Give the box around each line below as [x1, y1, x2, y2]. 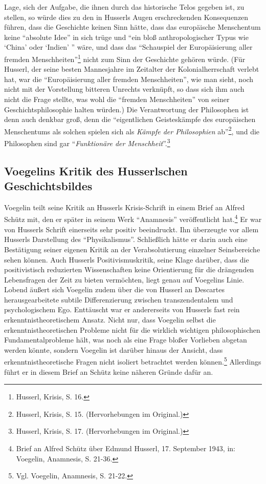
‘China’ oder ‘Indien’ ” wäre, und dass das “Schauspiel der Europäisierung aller [4, 42, 253, 52]
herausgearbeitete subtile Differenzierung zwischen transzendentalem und [4, 294, 233, 305]
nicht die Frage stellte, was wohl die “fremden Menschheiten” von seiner [4, 94, 230, 104]
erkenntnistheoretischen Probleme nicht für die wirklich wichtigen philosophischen [4, 324, 260, 335]
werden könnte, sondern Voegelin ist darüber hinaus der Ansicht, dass [4, 344, 223, 355]
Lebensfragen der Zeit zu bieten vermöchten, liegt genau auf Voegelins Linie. [4, 274, 245, 285]
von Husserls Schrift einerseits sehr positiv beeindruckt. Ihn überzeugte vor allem [4, 224, 259, 234]
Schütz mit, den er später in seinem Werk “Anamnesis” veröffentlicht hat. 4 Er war [4, 212, 262, 225]
